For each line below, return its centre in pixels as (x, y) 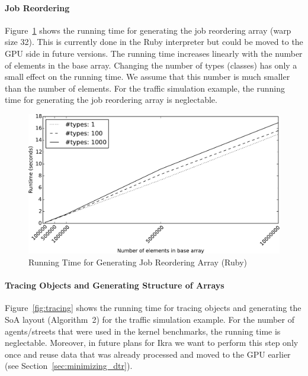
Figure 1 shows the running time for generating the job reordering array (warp (148, 30)
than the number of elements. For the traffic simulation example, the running (145, 88)
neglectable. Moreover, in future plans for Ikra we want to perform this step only (152, 343)
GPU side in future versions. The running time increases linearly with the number (154, 53)
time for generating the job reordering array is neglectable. (111, 100)
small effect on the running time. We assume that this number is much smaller (147, 77)
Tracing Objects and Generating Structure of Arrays (115, 285)
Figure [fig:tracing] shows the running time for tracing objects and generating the (153, 308)
